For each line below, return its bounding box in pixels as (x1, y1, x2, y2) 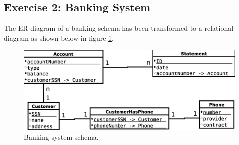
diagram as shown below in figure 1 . (4, 32, 114, 43)
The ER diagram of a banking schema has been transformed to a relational (4, 23, 234, 33)
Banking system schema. (24, 131, 99, 142)
